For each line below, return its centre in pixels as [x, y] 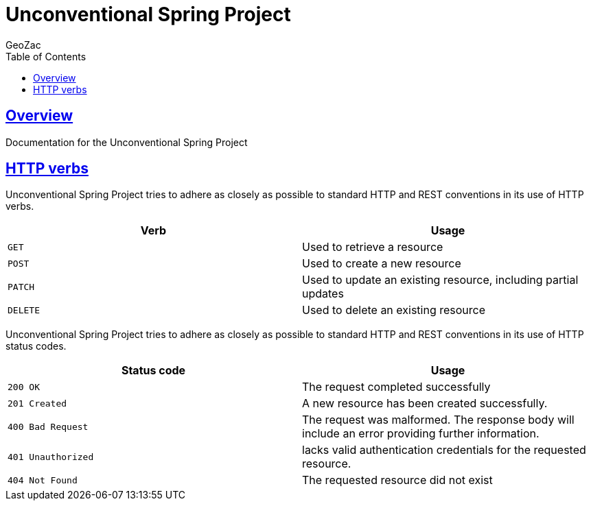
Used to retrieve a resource [373, 247]
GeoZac [23, 45]
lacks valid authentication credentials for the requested [444, 450]
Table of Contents [46, 56]
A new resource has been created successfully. [425, 403]
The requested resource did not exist [397, 480]
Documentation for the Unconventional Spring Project [127, 142]
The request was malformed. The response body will [438, 420]
